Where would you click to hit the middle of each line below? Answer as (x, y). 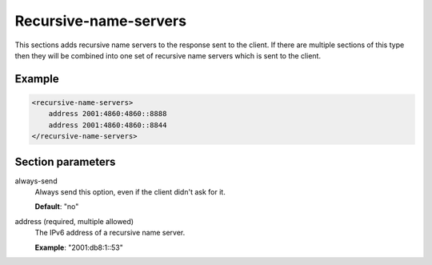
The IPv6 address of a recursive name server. (110, 233)
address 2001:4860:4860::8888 (108, 114)
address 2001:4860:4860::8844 (108, 125)
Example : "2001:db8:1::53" (79, 247)
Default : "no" (57, 207)
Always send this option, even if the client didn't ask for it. (130, 192)
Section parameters (65, 161)
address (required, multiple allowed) (74, 221)
